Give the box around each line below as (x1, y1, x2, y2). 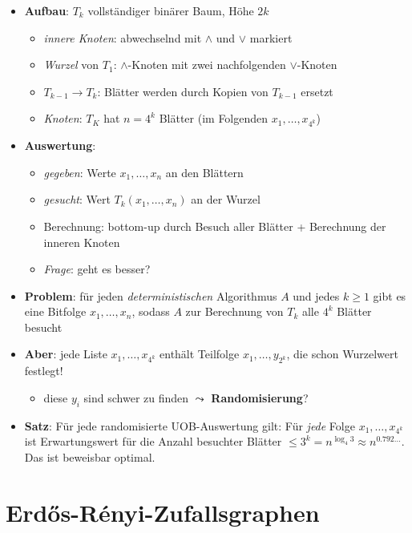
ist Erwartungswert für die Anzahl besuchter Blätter (24, 433, 282, 450)
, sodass (131, 303, 170, 320)
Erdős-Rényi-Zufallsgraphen (6, 495, 320, 528)
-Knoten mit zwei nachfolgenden (127, 56, 286, 73)
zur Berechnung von (185, 303, 284, 320)
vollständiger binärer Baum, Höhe (87, 2, 254, 18)
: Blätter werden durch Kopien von (97, 83, 269, 99)
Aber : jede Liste (24, 345, 107, 362)
